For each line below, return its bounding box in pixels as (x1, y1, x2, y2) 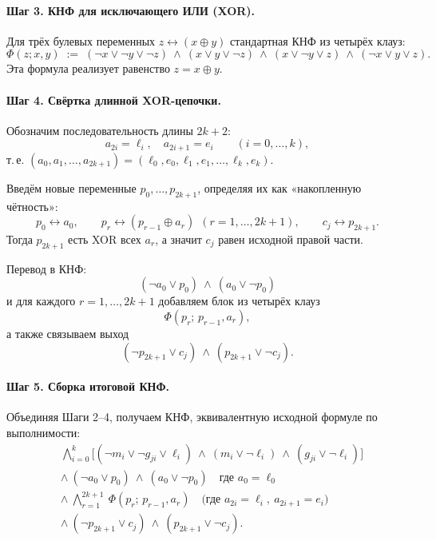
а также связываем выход (6, 325, 129, 341)
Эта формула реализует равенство (6, 60, 170, 77)
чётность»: (6, 197, 58, 214)
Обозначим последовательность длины (6, 121, 193, 138)
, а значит (155, 231, 202, 248)
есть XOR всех (68, 231, 141, 248)
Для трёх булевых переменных (6, 32, 156, 49)
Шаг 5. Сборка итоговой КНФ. (6, 378, 169, 395)
